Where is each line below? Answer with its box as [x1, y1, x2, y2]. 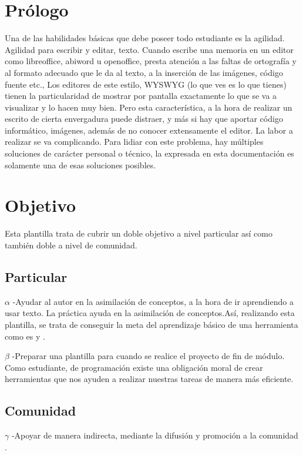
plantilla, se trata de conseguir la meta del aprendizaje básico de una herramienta [5, 318, 298, 330]
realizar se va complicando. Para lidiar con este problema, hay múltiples [5, 135, 264, 148]
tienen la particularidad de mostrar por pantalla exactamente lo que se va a [5, 89, 277, 102]
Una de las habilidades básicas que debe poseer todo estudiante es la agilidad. [5, 32, 285, 44]
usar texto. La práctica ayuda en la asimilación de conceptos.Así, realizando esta [5, 307, 295, 319]
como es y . [5, 330, 45, 342]
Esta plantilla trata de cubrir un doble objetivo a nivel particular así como [5, 227, 272, 240]
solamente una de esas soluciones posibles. [5, 158, 156, 171]
